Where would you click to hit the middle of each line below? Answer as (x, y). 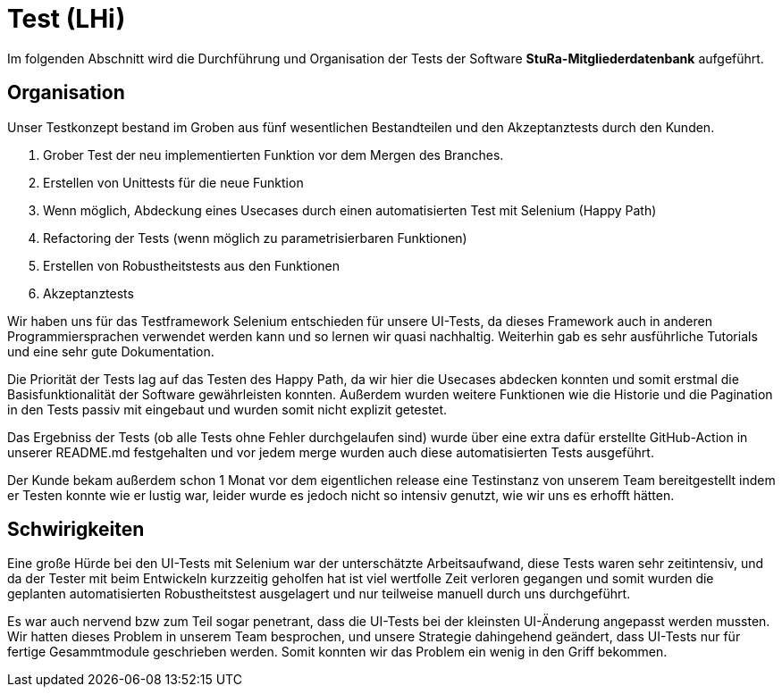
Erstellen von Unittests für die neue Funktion (173, 182)
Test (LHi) (67, 19)
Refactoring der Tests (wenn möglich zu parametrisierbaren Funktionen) (255, 238)
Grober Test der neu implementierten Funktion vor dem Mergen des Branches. (273, 155)
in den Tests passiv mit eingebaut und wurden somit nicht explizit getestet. (227, 409)
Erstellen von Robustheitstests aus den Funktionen (191, 265)
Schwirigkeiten (76, 530)
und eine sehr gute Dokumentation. (111, 351)
